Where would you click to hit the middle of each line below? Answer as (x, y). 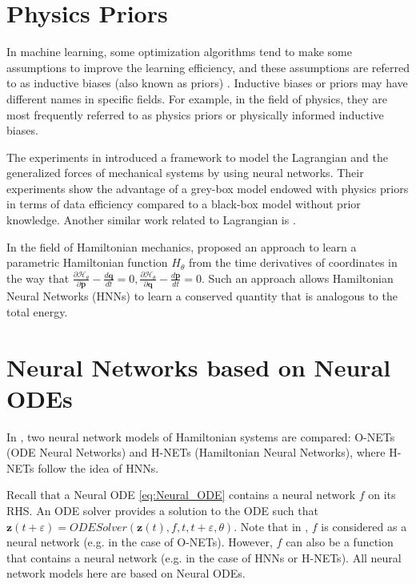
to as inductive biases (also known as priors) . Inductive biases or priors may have (207, 83)
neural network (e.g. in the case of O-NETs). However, (140, 542)
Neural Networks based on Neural (199, 367)
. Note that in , (271, 526)
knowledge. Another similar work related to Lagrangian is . (151, 220)
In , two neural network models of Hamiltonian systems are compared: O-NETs (201, 436)
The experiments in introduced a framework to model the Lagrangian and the (197, 157)
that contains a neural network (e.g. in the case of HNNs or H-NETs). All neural (204, 557)
